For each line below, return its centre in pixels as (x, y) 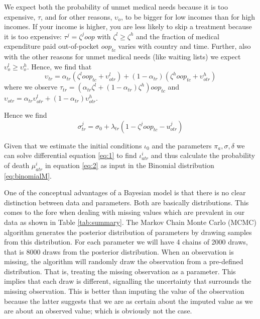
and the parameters (182, 145)
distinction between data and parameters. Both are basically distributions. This (126, 202)
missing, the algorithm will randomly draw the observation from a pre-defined (124, 261)
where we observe (31, 87)
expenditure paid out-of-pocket (52, 46)
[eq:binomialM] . (28, 175)
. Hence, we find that (59, 66)
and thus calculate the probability (203, 155)
